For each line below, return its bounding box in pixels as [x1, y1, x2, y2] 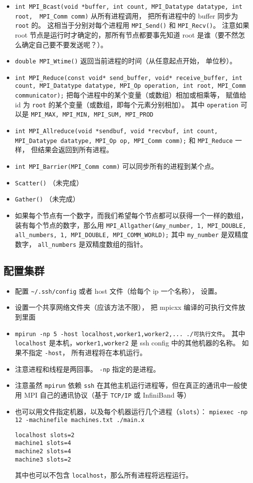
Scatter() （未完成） [15, 177, 83, 187]
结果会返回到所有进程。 [38, 144, 113, 155]
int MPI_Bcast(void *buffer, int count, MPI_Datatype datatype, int [15, 3, 243, 10]
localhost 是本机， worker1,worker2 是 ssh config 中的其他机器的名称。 [15, 338, 240, 348]
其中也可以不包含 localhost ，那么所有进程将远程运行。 [15, 470, 192, 480]
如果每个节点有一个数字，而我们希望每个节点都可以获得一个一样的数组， [15, 210, 248, 220]
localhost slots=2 [15, 431, 75, 439]
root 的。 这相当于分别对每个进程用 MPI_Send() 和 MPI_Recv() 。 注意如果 [15, 20, 250, 30]
